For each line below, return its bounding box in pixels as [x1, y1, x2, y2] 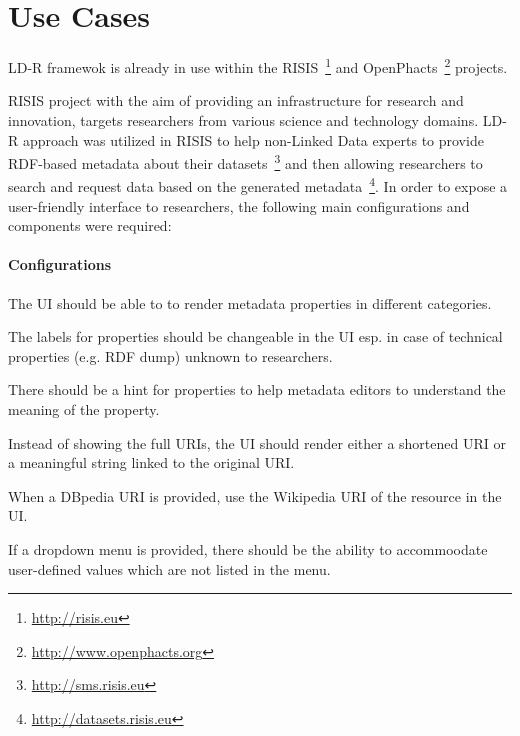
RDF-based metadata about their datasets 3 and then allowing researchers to [8, 150, 483, 173]
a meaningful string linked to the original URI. [8, 452, 295, 473]
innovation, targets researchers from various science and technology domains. [8, 109, 479, 130]
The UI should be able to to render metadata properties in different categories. [8, 292, 492, 313]
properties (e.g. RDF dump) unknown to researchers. [8, 345, 333, 366]
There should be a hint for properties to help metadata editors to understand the [8, 379, 506, 400]
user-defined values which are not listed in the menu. [8, 558, 331, 579]
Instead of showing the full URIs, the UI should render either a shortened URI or [8, 432, 506, 453]
